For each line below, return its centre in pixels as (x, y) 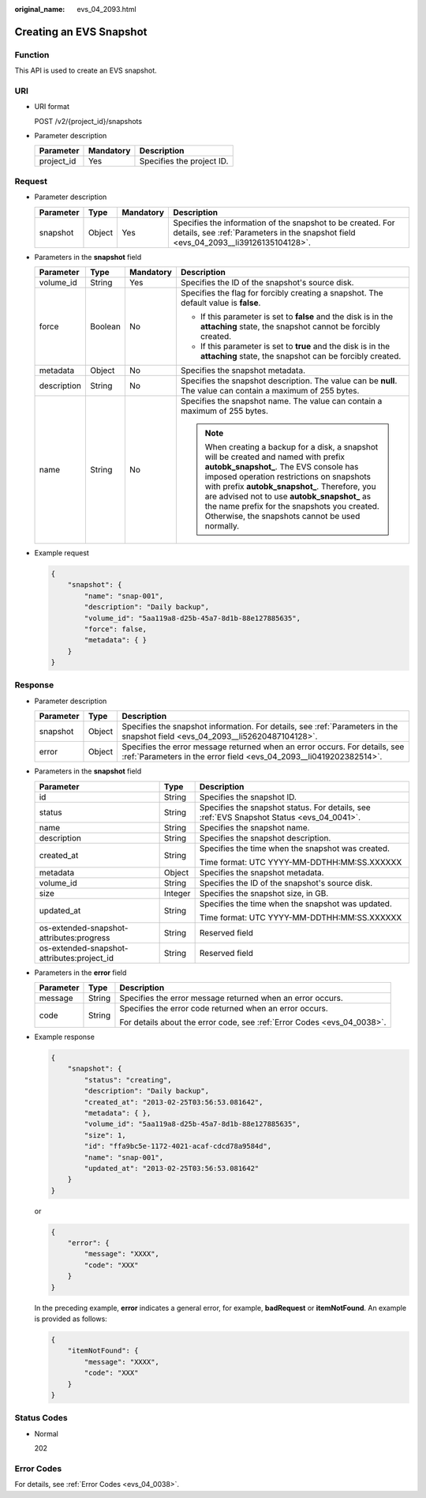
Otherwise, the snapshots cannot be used (282, 516)
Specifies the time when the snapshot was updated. (295, 903)
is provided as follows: (71, 1319)
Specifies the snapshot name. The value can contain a (281, 401)
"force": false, (116, 629)
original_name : (40, 9)
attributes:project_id (77, 958)
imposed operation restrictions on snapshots (288, 476)
